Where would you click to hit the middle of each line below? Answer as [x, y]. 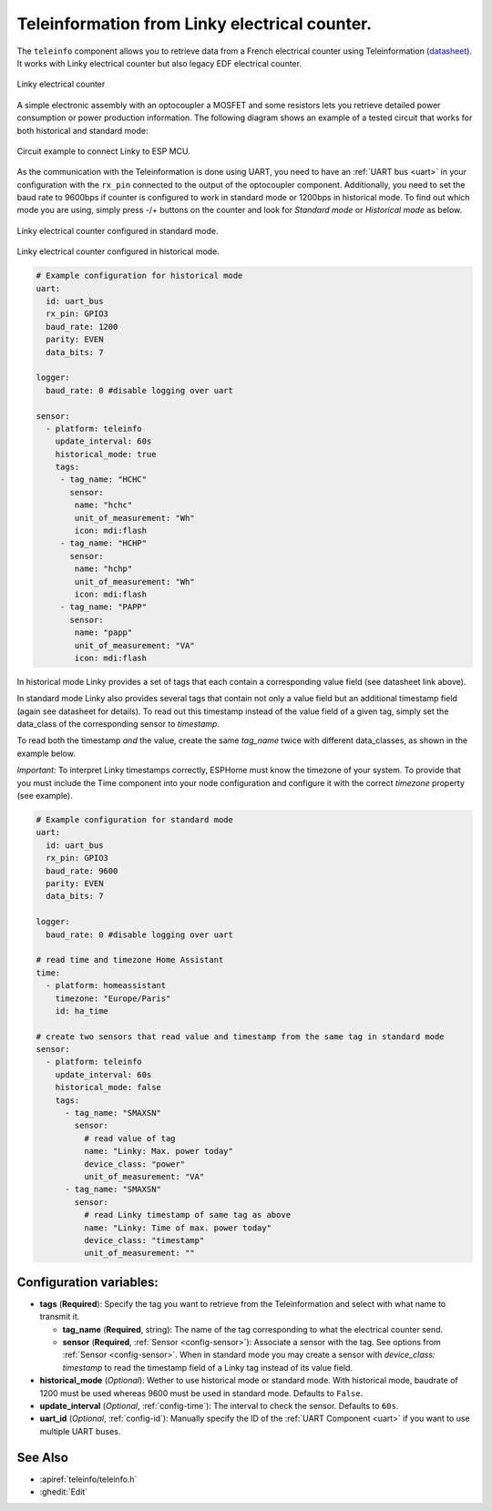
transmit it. [60, 1317]
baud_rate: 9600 [82, 871]
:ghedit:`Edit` [64, 1492]
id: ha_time [82, 1011]
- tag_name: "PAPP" [103, 607]
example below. [46, 753]
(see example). [45, 796]
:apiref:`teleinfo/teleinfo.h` [88, 1479]
